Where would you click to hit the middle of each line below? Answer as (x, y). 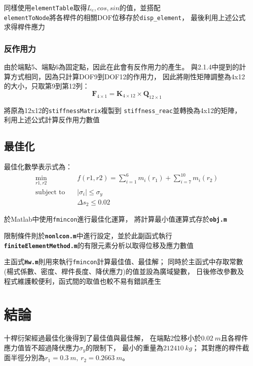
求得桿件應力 (24, 27)
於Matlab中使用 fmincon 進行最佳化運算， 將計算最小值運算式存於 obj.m (116, 219)
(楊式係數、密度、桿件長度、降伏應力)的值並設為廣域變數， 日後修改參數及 (124, 271)
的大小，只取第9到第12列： (47, 86)
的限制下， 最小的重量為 (125, 347)
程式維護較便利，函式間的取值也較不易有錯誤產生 (83, 281)
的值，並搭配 (140, 7)
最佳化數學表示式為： (38, 167)
